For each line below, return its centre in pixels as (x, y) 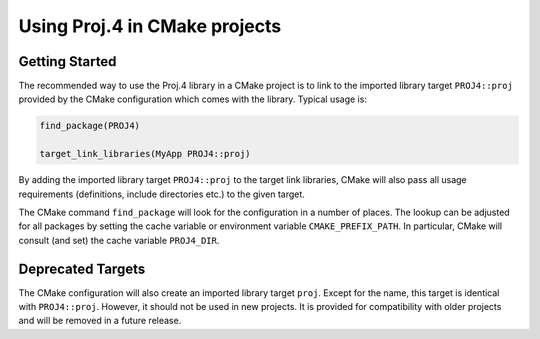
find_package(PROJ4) (89, 126)
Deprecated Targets (82, 268)
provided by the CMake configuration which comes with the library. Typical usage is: (192, 99)
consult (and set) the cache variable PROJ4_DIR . (119, 240)
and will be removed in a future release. (100, 321)
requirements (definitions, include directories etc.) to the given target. (161, 194)
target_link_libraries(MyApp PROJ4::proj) (145, 154)
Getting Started (67, 61)
